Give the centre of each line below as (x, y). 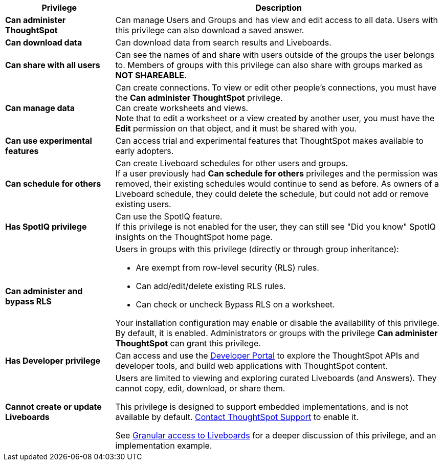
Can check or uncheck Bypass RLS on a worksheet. (235, 304)
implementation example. (164, 446)
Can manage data (40, 108)
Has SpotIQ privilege (46, 227)
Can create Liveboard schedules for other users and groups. (231, 163)
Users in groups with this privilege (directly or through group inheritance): (257, 249)
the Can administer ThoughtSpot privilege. (199, 98)
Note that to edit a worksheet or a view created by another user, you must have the (275, 118)
